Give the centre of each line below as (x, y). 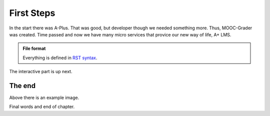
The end (22, 85)
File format (34, 49)
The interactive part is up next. (41, 72)
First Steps (32, 13)
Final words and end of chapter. (42, 107)
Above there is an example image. (44, 98)
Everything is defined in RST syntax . (60, 58)
